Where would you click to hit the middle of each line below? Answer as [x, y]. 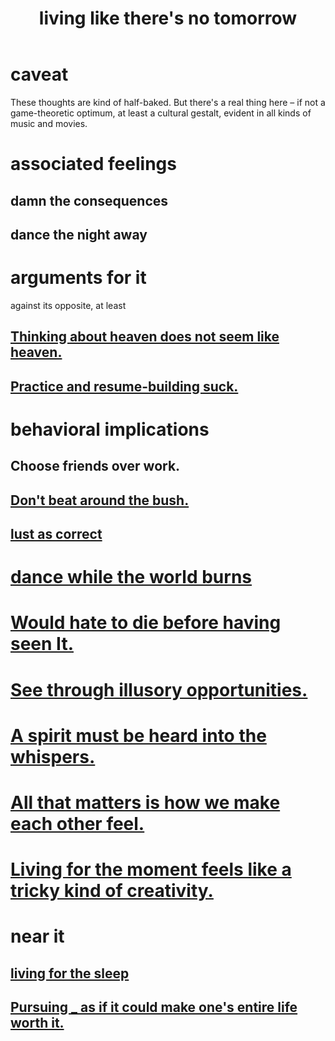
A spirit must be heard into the [138, 735]
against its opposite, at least [68, 305]
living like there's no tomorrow [168, 18]
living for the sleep [70, 973]
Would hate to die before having [146, 623]
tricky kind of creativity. [112, 891]
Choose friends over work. [95, 466]
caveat [39, 74]
